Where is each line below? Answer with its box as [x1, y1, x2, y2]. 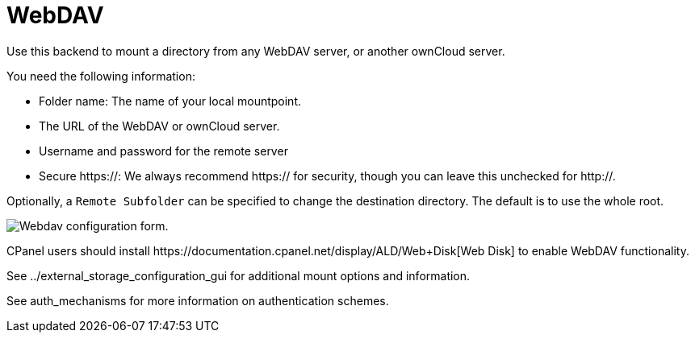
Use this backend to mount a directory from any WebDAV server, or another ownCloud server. [6, 43, 505, 58]
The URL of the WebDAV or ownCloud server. [39, 118, 280, 133]
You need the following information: [6, 68, 195, 83]
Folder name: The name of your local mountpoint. [39, 93, 302, 108]
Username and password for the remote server [39, 143, 288, 158]
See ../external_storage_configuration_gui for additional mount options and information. [6, 268, 471, 283]
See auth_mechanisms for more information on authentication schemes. [6, 293, 389, 308]
